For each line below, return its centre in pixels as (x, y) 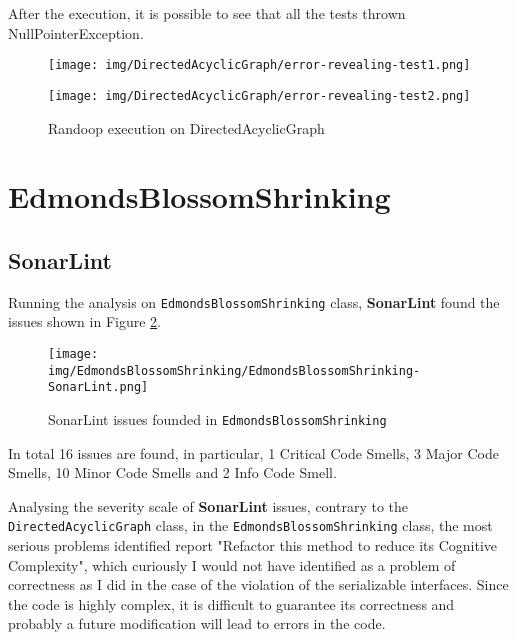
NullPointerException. (76, 32)
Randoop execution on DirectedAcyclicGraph (186, 127)
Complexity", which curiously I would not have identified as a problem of (232, 564)
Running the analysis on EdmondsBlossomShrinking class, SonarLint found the (254, 301)
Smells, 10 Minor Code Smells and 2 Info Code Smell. (172, 472)
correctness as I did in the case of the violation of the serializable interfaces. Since (258, 584)
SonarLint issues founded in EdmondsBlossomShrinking (217, 418)
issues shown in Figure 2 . (84, 321)
